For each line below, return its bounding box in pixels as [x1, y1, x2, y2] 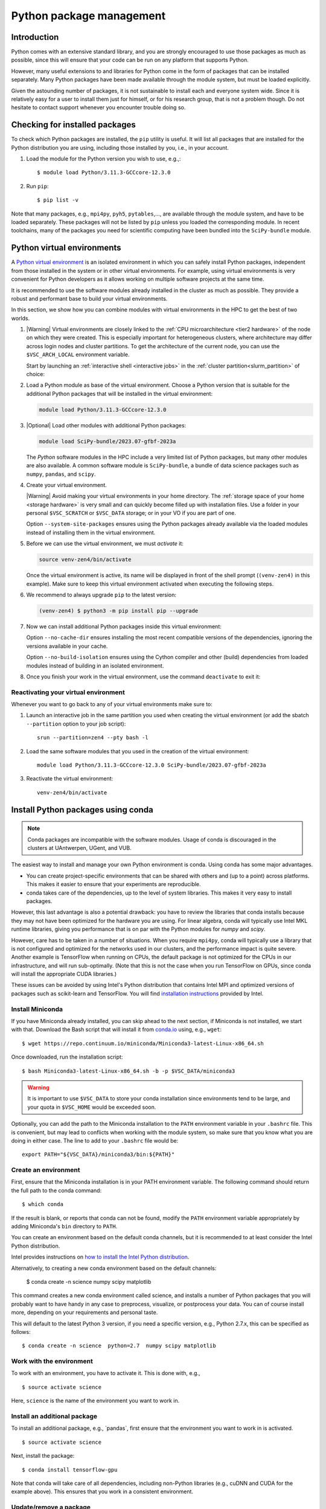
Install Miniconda [11, 1005, 63, 1013]
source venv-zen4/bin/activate [39, 556, 132, 563]
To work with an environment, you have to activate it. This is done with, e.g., [11, 1370, 200, 1377]
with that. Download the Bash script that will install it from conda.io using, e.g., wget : [11, 1026, 222, 1033]
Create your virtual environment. [26, 481, 107, 488]
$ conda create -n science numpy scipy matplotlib [26, 1278, 152, 1285]
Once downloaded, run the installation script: [11, 1053, 123, 1061]
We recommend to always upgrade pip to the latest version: [26, 592, 177, 599]
